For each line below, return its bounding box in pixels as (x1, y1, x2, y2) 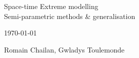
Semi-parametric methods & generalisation (4, 10, 135, 21)
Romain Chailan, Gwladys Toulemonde (4, 44, 124, 54)
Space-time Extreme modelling (4, 1, 98, 11)
